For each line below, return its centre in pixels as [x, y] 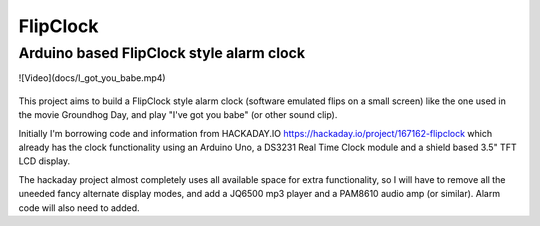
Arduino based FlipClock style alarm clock [161, 53]
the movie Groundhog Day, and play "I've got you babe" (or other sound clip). [178, 115]
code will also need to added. [79, 207]
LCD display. [44, 161]
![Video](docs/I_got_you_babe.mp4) [92, 78]
